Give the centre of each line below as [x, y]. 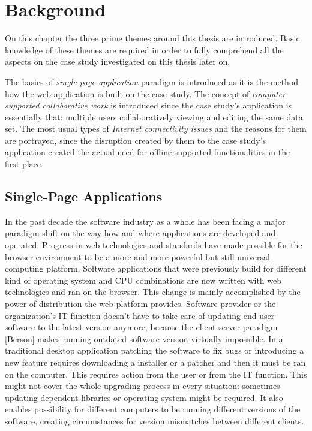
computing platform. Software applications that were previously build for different [156, 268]
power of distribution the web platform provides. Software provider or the [140, 304]
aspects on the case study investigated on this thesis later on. [118, 61]
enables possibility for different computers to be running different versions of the [153, 409]
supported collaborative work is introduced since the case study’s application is [148, 105]
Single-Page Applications [84, 196]
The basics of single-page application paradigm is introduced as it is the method [152, 81]
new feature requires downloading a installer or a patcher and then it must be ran [155, 362]
